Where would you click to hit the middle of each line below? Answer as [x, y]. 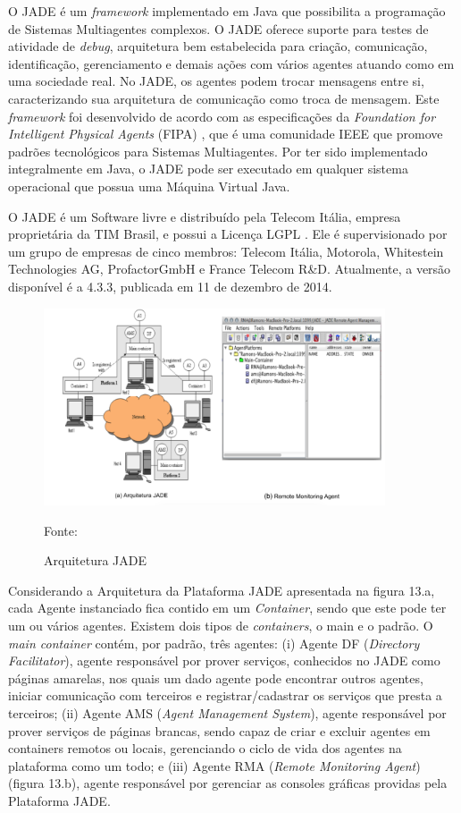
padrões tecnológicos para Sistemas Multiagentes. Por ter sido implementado [218, 151]
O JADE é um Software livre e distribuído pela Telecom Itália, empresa [205, 216]
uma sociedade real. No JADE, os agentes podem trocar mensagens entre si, [216, 81]
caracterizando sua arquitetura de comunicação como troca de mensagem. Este [224, 98]
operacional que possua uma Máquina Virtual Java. [149, 186]
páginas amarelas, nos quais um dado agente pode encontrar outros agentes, [216, 677]
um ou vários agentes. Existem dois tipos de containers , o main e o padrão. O [221, 626]
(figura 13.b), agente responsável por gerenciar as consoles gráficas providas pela [228, 783]
